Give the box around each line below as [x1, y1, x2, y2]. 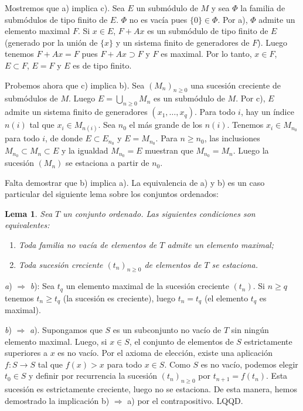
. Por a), [217, 13, 248, 25]
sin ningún [231, 323, 269, 335]
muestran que [145, 144, 193, 157]
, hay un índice [240, 106, 294, 118]
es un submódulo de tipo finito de [147, 25, 268, 37]
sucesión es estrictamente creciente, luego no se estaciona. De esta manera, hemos [5, 383, 297, 395]
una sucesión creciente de [190, 79, 281, 91]
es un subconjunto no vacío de [113, 323, 222, 335]
